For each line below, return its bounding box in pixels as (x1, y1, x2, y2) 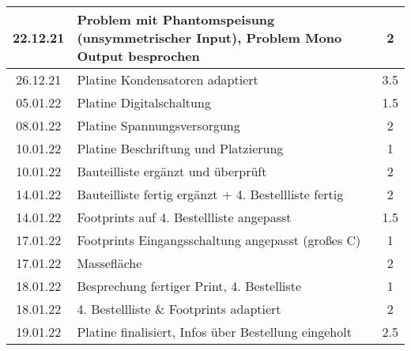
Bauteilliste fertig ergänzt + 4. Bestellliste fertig (77, 185, 344, 203)
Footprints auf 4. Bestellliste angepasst (77, 208, 292, 226)
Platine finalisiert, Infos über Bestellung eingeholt (77, 323, 352, 341)
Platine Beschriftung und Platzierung (77, 139, 284, 157)
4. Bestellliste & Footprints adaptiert (77, 300, 281, 318)
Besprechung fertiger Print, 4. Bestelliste (77, 277, 302, 295)
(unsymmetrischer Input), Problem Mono (77, 28, 342, 47)
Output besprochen (77, 47, 200, 65)
